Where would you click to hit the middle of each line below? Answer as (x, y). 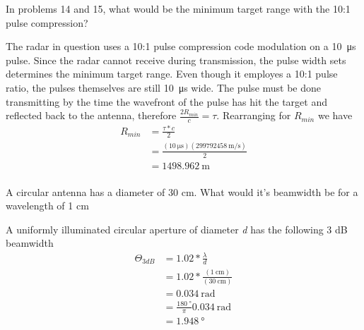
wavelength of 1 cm (47, 206)
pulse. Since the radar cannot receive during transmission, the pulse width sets (176, 60)
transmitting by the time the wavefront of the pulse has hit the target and (166, 101)
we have (335, 115)
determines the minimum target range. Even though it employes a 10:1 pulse (172, 74)
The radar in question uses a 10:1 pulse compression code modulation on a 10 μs (181, 46)
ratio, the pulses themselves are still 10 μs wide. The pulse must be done (164, 87)
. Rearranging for (254, 115)
